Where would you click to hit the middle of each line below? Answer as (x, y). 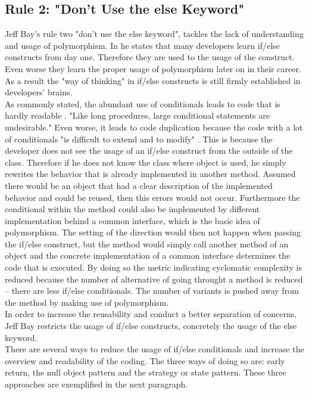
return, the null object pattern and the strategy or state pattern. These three (146, 372)
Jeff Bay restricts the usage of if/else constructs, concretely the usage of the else (151, 326)
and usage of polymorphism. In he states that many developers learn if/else (142, 45)
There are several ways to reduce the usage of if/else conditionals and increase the (154, 349)
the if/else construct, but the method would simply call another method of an (147, 243)
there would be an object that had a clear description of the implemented (139, 185)
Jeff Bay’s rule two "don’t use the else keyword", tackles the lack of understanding (154, 34)
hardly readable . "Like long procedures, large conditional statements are (137, 115)
